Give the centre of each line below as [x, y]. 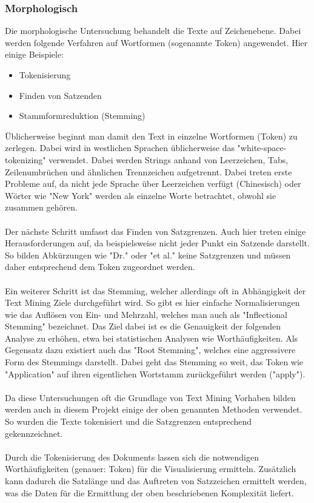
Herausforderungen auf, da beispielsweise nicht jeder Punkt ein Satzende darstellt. [157, 243]
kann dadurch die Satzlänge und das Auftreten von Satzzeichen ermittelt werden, [156, 481]
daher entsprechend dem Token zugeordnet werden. [100, 267]
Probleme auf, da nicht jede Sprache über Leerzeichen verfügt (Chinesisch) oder [153, 184]
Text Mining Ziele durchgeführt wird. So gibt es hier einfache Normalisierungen [152, 302]
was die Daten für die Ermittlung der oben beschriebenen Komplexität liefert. [149, 492]
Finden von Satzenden [60, 95]
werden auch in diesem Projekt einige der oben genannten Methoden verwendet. [154, 409]
